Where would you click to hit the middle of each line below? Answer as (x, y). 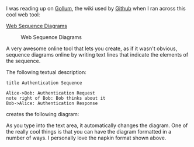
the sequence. (23, 61)
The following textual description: (46, 72)
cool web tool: (23, 15)
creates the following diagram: (43, 114)
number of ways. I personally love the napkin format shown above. (86, 138)
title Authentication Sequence (44, 83)
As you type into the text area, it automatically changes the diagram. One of (97, 125)
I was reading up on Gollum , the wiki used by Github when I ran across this (96, 8)
